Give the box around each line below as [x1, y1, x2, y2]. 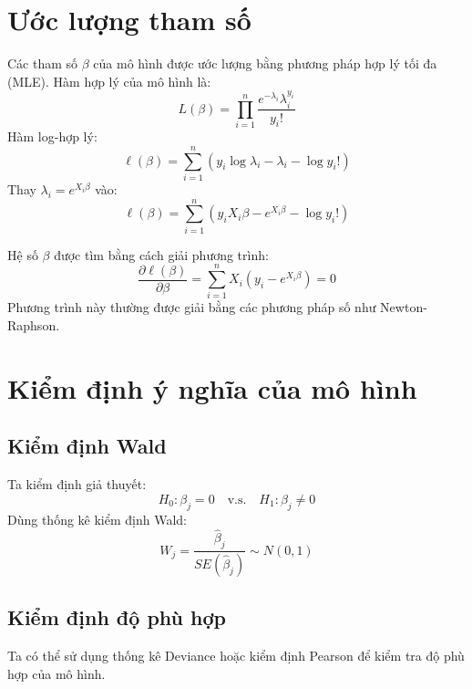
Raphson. [7, 316, 60, 335]
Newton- [380, 298, 427, 317]
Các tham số [7, 54, 78, 73]
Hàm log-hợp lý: [7, 127, 97, 146]
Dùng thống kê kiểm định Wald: [7, 509, 188, 528]
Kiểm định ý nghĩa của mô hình [7, 369, 417, 406]
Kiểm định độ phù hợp [7, 603, 226, 632]
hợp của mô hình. [7, 663, 106, 683]
